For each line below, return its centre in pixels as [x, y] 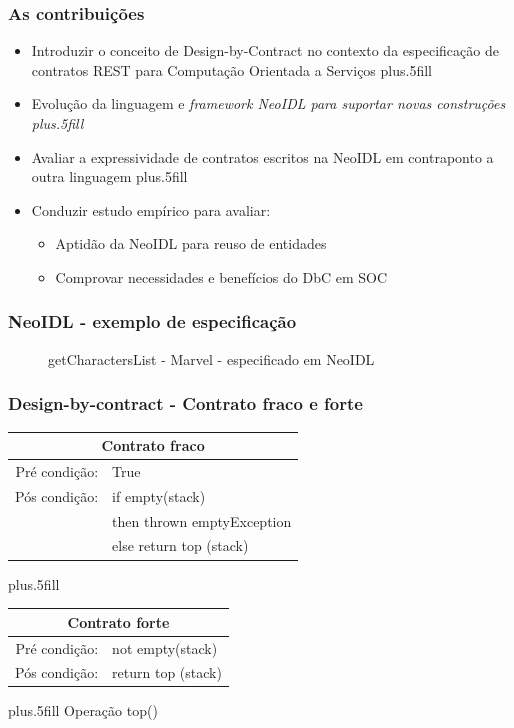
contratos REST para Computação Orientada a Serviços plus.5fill [231, 69]
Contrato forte [118, 621]
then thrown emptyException [202, 520]
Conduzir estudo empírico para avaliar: [151, 209]
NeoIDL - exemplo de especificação [152, 321]
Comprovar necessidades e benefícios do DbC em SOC [221, 276]
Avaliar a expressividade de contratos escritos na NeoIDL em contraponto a [262, 156]
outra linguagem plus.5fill [109, 176]
